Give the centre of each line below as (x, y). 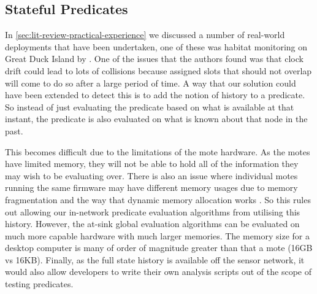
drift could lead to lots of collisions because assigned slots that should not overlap (158, 70)
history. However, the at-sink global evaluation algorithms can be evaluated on (152, 224)
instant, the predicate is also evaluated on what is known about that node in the (156, 119)
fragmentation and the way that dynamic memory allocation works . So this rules (158, 199)
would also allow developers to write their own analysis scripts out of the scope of (158, 272)
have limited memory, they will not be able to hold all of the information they (152, 164)
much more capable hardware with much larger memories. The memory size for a (157, 235)
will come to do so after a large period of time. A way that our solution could (151, 83)
